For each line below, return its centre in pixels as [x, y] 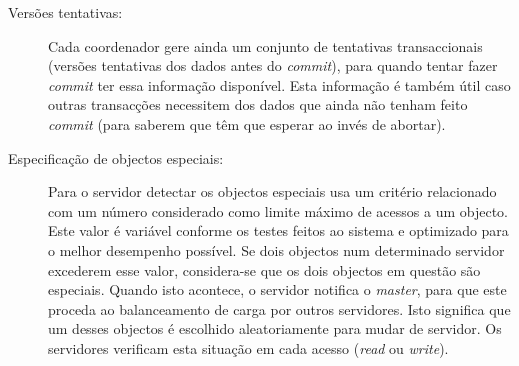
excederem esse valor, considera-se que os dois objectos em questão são [264, 269]
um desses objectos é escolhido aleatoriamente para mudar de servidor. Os [275, 328]
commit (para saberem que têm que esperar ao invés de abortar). [247, 123]
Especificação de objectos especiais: [116, 157]
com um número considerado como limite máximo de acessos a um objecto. [278, 210]
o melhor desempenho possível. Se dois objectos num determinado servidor [276, 249]
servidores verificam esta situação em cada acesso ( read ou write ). [248, 347]
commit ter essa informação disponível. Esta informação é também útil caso [279, 84]
